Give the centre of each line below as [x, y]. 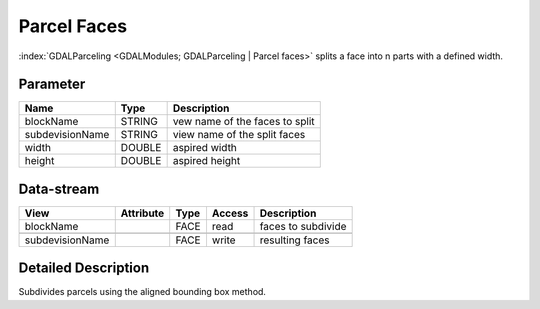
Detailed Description [84, 268]
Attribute [142, 213]
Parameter [52, 84]
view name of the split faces [239, 135]
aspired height [206, 161]
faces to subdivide [303, 226]
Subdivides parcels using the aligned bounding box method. [142, 292]
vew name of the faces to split [243, 122]
